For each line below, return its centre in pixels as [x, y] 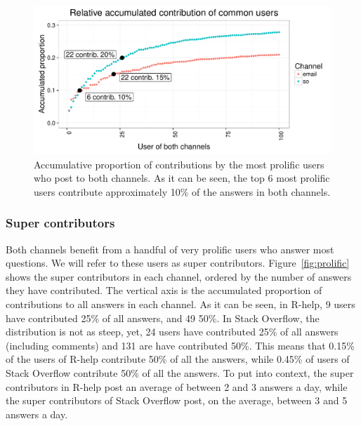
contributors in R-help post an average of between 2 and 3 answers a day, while [177, 386]
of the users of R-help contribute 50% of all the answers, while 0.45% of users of [178, 359]
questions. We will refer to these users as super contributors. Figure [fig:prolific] [178, 263]
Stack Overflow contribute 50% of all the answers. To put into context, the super [180, 372]
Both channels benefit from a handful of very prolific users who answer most [170, 249]
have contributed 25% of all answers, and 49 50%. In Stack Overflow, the [163, 318]
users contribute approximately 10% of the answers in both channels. [182, 191]
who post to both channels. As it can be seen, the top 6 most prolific [182, 178]
